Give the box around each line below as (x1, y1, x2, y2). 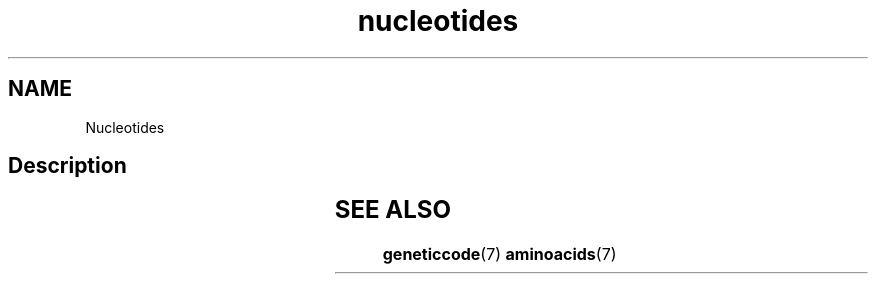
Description (8, 153, 127, 179)
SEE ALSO (334, 195, 451, 225)
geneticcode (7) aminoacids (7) (382, 244, 617, 265)
